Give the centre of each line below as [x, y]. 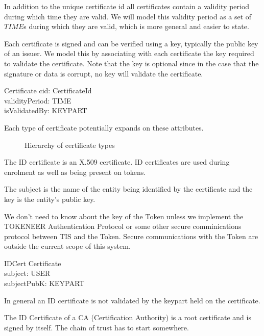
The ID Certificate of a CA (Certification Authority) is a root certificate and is [128, 317]
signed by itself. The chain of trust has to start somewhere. [97, 327]
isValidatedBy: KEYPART [46, 110]
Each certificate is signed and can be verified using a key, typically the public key [131, 43]
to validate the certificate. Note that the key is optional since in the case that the [131, 63]
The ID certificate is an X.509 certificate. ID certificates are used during [117, 162]
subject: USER [27, 273]
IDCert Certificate [33, 263]
